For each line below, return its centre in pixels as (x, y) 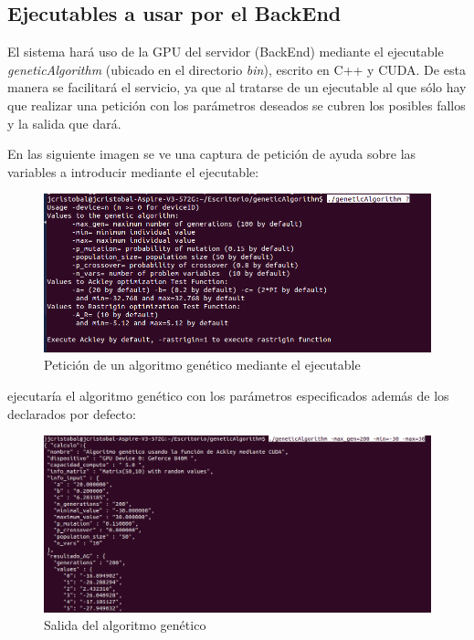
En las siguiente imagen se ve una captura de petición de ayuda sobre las (212, 154)
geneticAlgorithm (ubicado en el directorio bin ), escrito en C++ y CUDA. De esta (237, 69)
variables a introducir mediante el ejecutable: (133, 171)
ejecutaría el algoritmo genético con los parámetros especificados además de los (228, 395)
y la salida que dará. (64, 123)
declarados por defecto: (72, 413)
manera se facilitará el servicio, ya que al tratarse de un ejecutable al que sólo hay (237, 87)
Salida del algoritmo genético (125, 625)
